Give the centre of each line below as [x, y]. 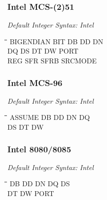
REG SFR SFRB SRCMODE [52, 60]
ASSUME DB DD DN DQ [50, 117]
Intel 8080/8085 [39, 149]
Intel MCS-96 [35, 82]
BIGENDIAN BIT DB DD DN [56, 41]
